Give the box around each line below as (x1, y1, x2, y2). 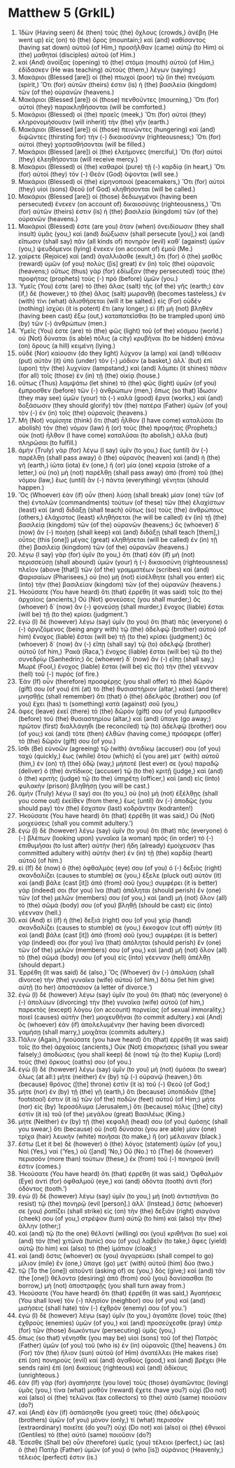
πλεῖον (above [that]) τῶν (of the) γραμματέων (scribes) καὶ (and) (17, 565, 210, 574)
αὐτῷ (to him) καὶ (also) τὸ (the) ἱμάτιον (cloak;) (17, 1244, 157, 1252)
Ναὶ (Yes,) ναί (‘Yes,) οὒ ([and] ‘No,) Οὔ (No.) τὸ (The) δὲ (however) (17, 1146, 214, 1156)
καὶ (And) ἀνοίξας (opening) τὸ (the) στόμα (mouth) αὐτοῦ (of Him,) (17, 58, 215, 66)
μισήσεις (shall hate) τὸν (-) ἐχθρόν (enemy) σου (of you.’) (17, 1304, 187, 1312)
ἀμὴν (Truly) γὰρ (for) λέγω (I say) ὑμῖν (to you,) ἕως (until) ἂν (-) (17, 446, 208, 454)
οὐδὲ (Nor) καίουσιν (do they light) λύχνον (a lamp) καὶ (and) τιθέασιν (17, 349, 222, 357)
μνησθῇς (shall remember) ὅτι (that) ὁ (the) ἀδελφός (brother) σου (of (17, 692, 221, 700)
